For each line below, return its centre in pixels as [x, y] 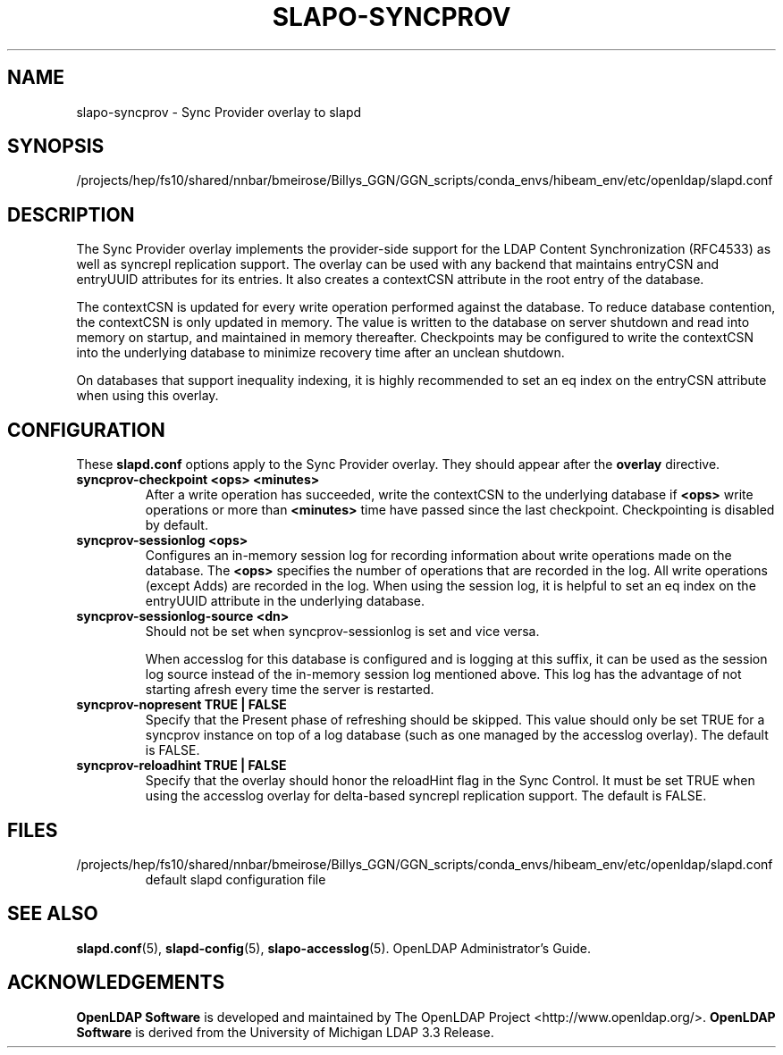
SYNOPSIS [56, 147]
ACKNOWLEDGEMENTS [116, 983]
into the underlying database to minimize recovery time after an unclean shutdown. [320, 353]
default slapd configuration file [236, 879]
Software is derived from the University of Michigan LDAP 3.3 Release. [285, 1032]
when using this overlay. [147, 396]
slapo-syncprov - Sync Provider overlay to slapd [219, 112]
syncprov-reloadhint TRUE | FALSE [181, 766]
